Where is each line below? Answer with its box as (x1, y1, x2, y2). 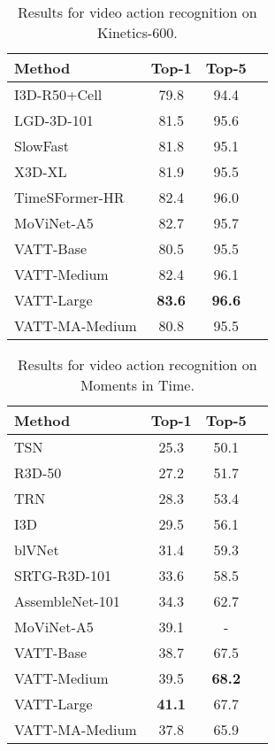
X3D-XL (14, 161, 67, 182)
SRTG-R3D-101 (14, 565, 112, 585)
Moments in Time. (80, 375, 195, 395)
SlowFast (14, 135, 70, 156)
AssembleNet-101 (14, 591, 120, 611)
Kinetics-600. (96, 22, 178, 43)
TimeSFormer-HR (14, 187, 125, 207)
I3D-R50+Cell (14, 84, 103, 105)
